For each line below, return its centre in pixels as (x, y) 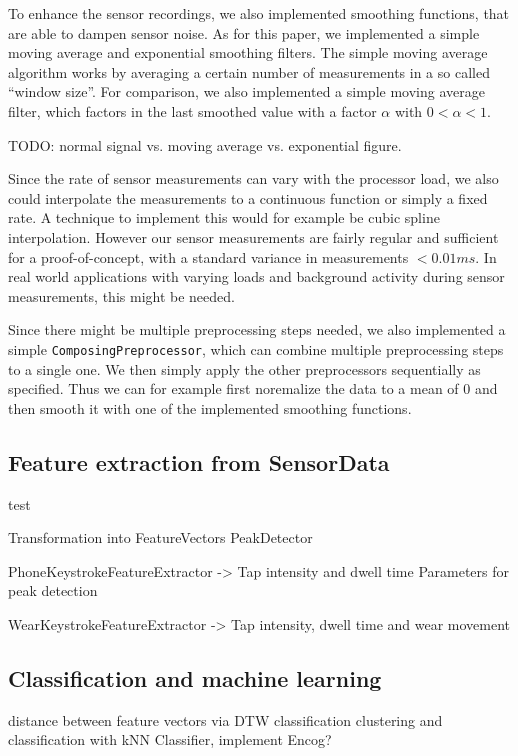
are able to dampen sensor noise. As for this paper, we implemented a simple (244, 32)
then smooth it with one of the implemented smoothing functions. (210, 407)
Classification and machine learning (195, 677)
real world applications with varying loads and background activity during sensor (256, 276)
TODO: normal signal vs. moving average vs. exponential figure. (205, 144)
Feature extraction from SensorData (199, 461)
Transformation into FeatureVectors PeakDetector (160, 537)
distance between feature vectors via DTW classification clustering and (225, 719)
